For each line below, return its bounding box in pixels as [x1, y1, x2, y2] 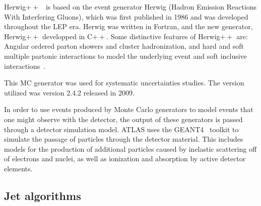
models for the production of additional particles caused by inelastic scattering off [4, 143, 257, 154]
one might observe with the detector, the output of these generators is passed [4, 114, 243, 124]
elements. [4, 163, 33, 173]
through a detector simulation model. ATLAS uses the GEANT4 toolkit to [4, 124, 239, 134]
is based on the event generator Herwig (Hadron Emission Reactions [45, 2, 257, 12]
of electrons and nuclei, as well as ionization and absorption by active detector [4, 153, 246, 164]
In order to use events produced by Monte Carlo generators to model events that [4, 104, 253, 115]
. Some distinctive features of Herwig [106, 31, 220, 41]
